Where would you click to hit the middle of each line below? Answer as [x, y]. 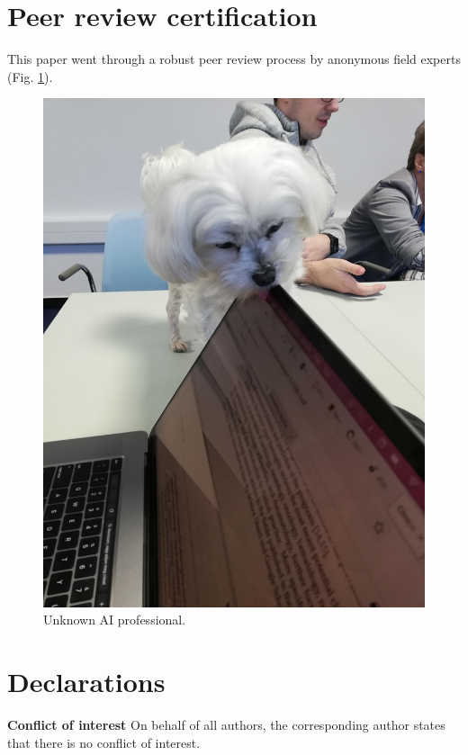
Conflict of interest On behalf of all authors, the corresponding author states [226, 724]
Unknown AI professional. [115, 620]
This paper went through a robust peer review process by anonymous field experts [234, 59]
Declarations [86, 682]
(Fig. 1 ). [30, 76]
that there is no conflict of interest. [104, 742]
